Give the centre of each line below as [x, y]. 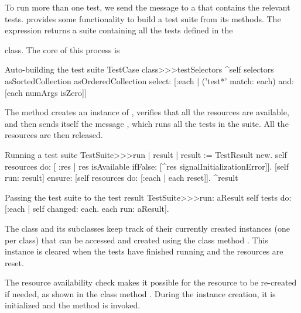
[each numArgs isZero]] [46, 92]
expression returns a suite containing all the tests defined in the [119, 30]
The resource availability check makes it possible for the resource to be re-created [151, 282]
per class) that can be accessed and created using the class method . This [136, 240]
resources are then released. [54, 135]
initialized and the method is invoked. [73, 305]
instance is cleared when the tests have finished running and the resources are [144, 251]
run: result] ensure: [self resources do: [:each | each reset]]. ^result [122, 178]
